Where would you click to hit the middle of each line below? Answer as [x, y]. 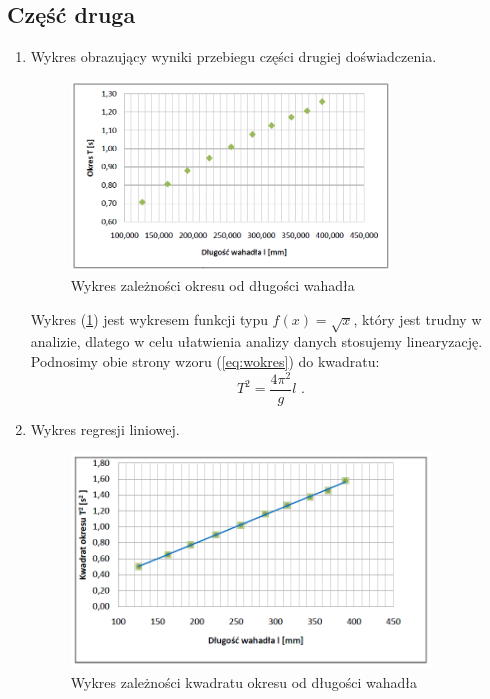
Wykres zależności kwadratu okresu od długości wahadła [244, 681]
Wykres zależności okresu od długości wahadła [212, 285]
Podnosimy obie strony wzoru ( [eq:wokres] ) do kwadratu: [205, 361]
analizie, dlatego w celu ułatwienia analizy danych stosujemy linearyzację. [256, 341]
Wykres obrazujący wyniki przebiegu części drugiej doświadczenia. [233, 56]
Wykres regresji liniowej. [105, 428]
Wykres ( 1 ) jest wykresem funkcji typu [149, 318]
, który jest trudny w [417, 318]
